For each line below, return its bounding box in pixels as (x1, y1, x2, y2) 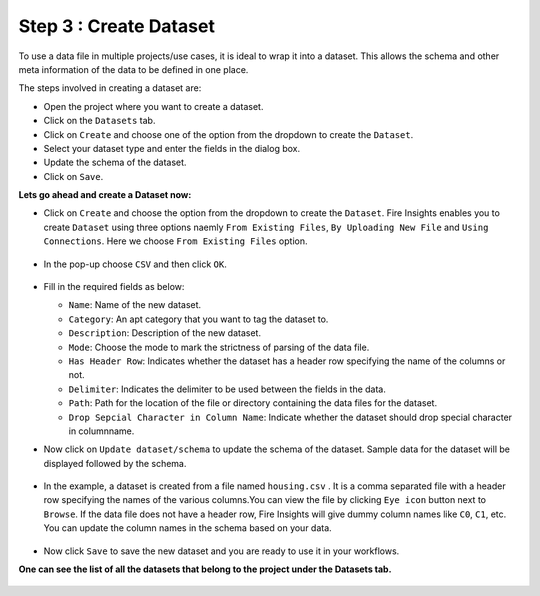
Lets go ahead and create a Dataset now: (18, 189, 192, 201)
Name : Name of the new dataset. (68, 299, 202, 311)
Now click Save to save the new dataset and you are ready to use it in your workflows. (43, 545, 400, 557)
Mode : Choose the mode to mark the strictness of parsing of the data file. (68, 341, 370, 353)
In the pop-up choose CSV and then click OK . (43, 258, 227, 270)
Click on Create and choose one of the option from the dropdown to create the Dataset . (43, 128, 414, 140)
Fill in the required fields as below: (43, 281, 185, 293)
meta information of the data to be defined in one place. (18, 63, 249, 75)
